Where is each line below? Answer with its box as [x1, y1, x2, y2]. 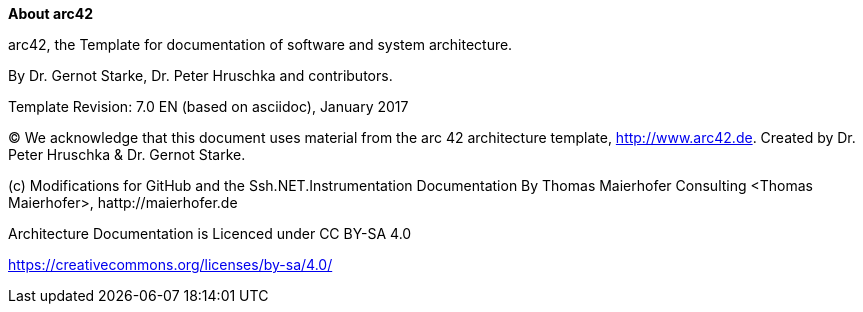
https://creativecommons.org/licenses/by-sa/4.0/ [8, 256, 333, 273]
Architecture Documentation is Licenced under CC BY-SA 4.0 [8, 225, 412, 242]
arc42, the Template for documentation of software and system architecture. [8, 36, 513, 53]
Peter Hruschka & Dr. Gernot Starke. [8, 146, 246, 163]
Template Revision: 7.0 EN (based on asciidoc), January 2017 [8, 98, 409, 115]
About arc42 [8, 5, 94, 22]
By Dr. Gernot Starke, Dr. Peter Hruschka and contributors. [8, 67, 393, 84]
